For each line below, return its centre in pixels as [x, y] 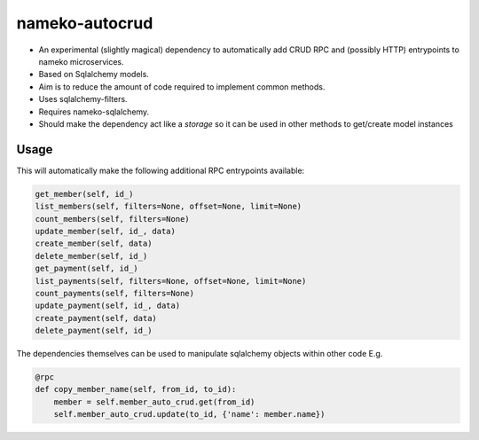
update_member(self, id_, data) [106, 231]
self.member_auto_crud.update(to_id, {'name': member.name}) [189, 414]
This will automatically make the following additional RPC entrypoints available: [161, 170]
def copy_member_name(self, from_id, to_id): [136, 389]
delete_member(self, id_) [91, 256]
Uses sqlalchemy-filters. [83, 99]
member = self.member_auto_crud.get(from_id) [154, 402]
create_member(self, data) [94, 244]
